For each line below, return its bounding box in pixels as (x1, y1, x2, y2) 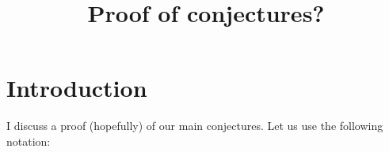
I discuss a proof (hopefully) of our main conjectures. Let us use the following (6, 117, 383, 134)
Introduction (6, 72, 147, 104)
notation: (6, 132, 51, 149)
